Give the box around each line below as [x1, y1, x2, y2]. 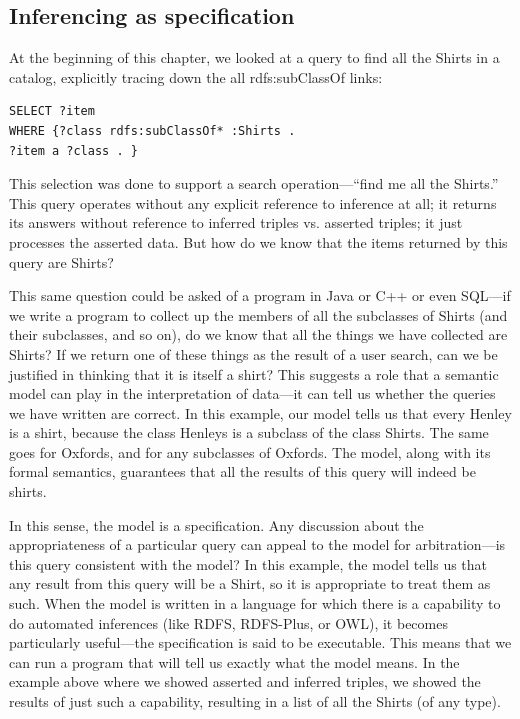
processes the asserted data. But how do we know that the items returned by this [9, 231, 508, 252]
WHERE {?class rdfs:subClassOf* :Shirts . [9, 123, 296, 138]
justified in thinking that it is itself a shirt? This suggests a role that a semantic [9, 363, 499, 384]
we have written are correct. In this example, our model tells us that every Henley [9, 402, 512, 423]
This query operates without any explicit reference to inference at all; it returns [9, 192, 497, 213]
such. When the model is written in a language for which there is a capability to [9, 593, 501, 614]
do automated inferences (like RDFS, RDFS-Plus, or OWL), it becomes [9, 612, 448, 633]
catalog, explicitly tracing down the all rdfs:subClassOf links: [9, 66, 383, 87]
